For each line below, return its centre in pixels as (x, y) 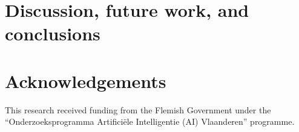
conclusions (53, 33)
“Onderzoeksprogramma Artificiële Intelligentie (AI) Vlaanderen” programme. (150, 121)
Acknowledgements (86, 80)
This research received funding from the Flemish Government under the (138, 109)
